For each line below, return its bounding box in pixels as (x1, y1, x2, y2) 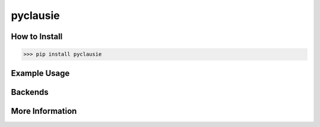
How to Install (11, 31, 63, 42)
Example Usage (11, 68, 70, 78)
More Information (11, 106, 77, 116)
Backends (11, 87, 49, 97)
